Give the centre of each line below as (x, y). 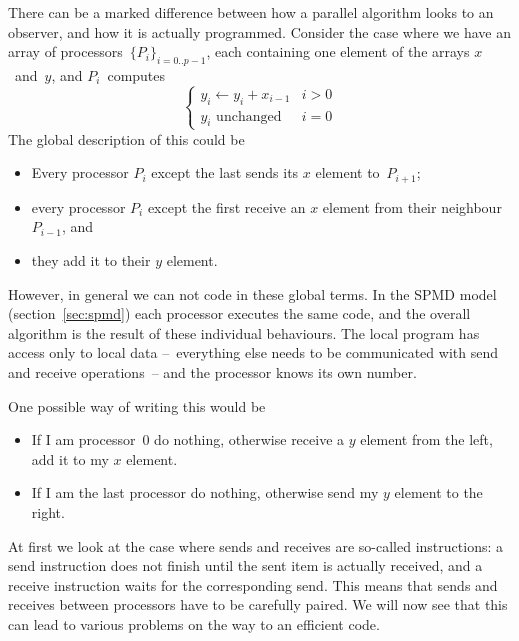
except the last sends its (225, 172)
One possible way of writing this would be (137, 405)
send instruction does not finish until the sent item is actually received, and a (245, 565)
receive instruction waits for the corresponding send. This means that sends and (253, 584)
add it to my (70, 458)
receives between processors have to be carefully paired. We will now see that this (258, 604)
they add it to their (91, 259)
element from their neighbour (412, 206)
